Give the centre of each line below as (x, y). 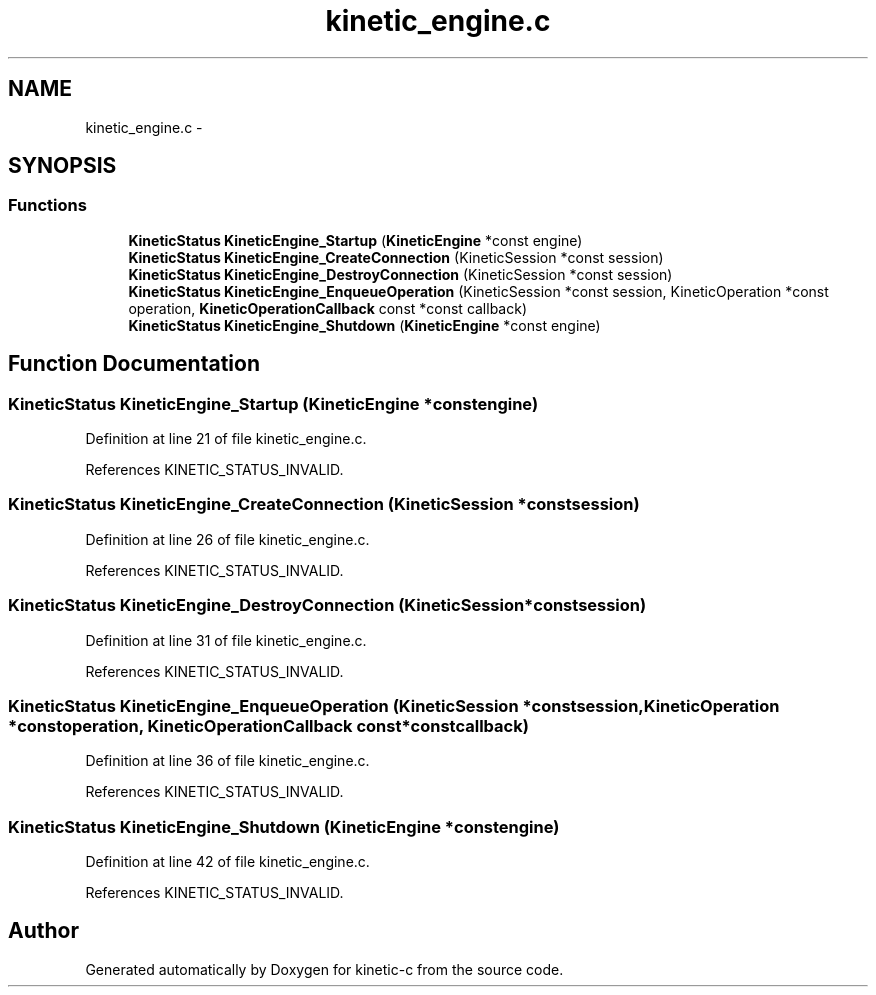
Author (43, 931)
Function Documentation (134, 364)
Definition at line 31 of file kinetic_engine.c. (226, 640)
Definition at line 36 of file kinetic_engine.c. (227, 761)
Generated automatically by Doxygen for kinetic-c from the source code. (324, 969)
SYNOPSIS (62, 166)
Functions (47, 205)
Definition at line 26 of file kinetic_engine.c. (227, 539)
